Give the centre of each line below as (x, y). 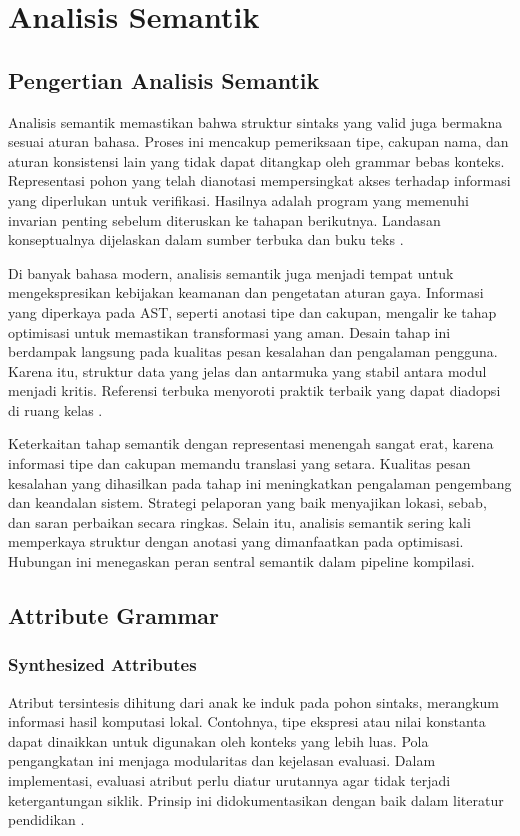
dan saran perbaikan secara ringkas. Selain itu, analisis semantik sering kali (239, 521)
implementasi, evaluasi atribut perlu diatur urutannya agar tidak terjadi (229, 780)
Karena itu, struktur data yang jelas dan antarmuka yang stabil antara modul (247, 370)
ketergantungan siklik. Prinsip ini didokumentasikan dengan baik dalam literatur (256, 799)
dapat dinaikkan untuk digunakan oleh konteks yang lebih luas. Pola (218, 740)
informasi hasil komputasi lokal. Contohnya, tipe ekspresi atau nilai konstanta (247, 721)
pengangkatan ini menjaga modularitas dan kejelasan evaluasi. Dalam (222, 760)
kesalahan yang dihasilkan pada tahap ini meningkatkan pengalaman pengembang (260, 482)
